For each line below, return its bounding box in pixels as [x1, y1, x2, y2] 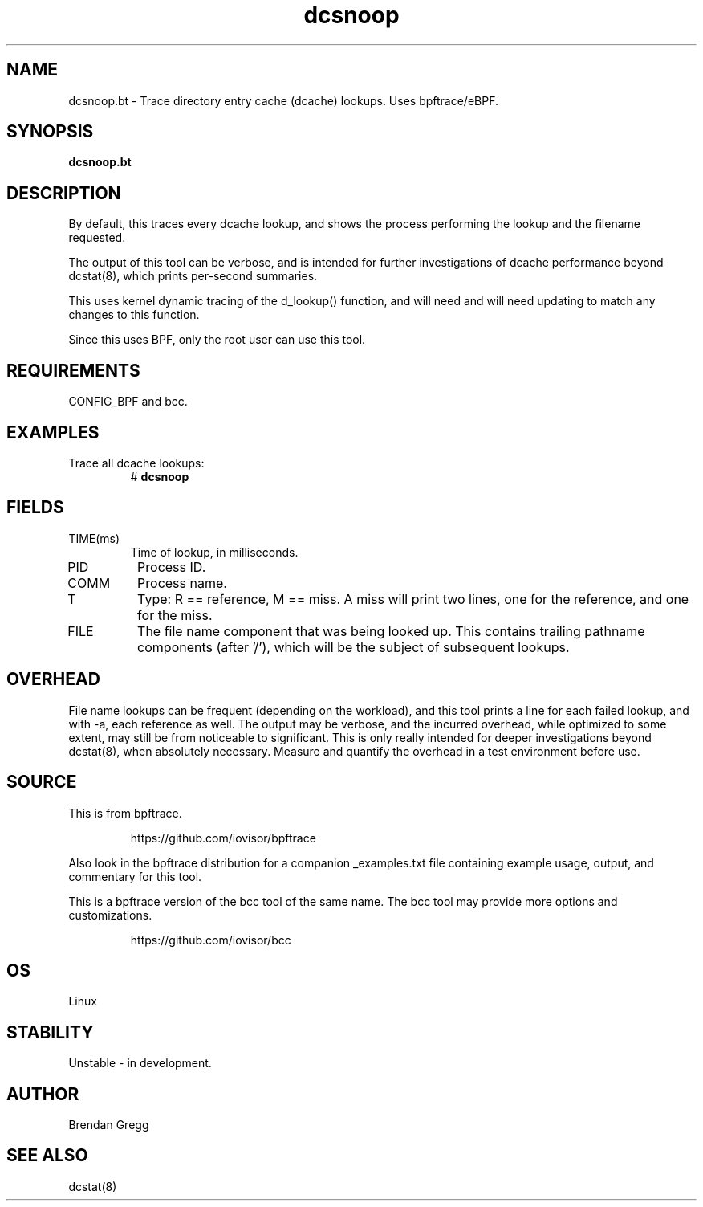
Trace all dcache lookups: [68, 455, 205, 470]
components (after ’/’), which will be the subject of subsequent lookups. [137, 638, 570, 655]
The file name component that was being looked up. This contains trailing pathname [137, 622, 645, 639]
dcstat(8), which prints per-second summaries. [68, 269, 318, 283]
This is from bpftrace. [68, 805, 182, 820]
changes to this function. [68, 308, 200, 322]
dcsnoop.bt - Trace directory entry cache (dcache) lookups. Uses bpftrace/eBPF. [68, 93, 498, 108]
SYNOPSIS [6, 121, 94, 142]
